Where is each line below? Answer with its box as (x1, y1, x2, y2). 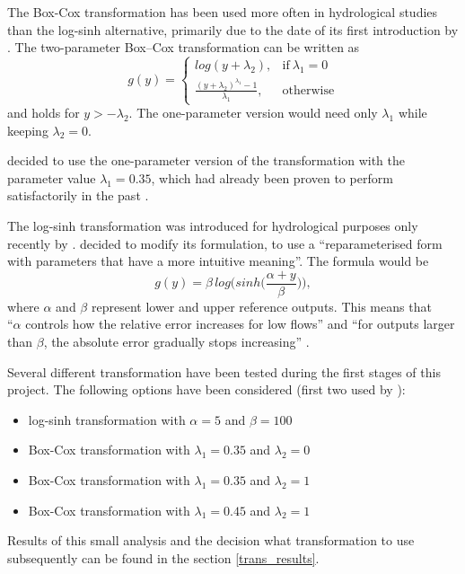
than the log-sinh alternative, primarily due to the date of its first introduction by (7, 20, 459, 39)
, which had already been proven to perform (151, 168, 393, 187)
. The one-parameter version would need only (128, 103, 378, 121)
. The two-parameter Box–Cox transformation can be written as (7, 38, 360, 57)
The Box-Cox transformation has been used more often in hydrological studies (7, 3, 438, 21)
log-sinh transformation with (28, 410, 186, 428)
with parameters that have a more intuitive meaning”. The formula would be (7, 252, 429, 270)
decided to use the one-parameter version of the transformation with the (7, 151, 405, 170)
